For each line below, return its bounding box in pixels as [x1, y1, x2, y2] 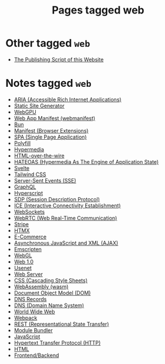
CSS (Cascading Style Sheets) [14, 277, 88, 284]
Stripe [14, 221, 29, 228]
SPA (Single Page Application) [14, 133, 87, 140]
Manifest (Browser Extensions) [14, 127, 89, 134]
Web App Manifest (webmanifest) [14, 114, 96, 122]
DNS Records [14, 295, 47, 302]
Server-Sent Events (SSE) [14, 177, 77, 184]
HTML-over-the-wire [14, 152, 65, 159]
